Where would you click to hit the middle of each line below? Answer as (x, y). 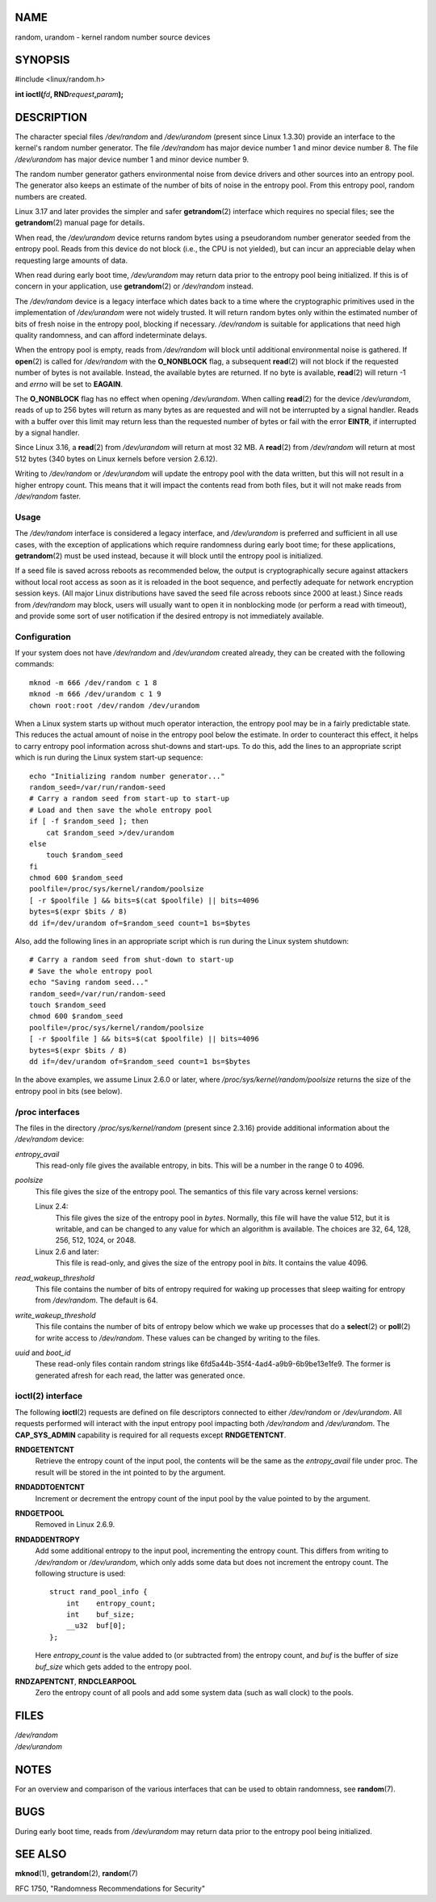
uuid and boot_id (43, 1353)
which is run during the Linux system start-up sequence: (109, 757)
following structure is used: (80, 1573)
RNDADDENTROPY (47, 1539)
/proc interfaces (47, 1112)
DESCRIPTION (51, 117)
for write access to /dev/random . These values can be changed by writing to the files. (178, 1338)
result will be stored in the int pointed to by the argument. (130, 1472)
